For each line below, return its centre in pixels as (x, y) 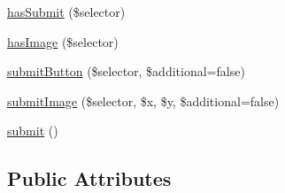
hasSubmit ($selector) (66, 12)
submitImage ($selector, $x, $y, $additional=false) (143, 100)
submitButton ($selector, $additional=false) (126, 71)
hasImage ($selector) (63, 41)
